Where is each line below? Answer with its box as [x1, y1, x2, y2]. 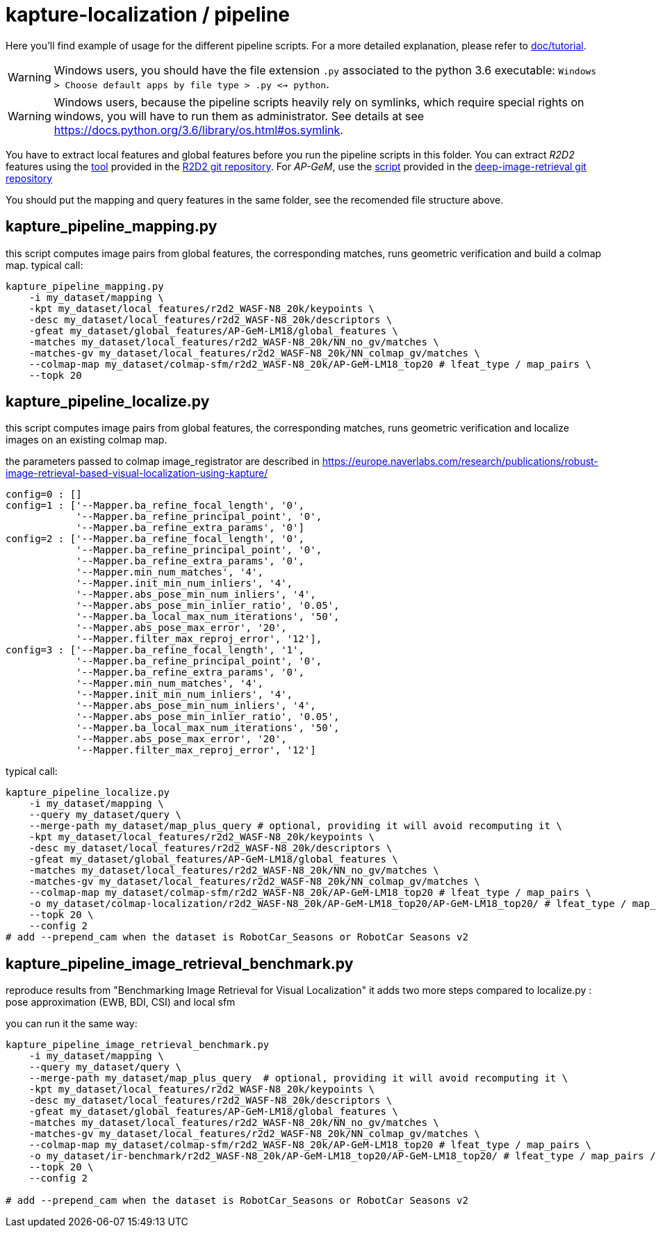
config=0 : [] [6, 489, 82, 500]
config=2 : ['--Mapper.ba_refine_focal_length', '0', [6, 533, 304, 545]
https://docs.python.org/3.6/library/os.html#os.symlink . [54, 122, 343, 137]
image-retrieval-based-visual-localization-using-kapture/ [6, 467, 268, 480]
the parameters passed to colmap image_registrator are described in [6, 455, 320, 468]
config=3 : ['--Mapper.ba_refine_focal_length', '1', [6, 644, 304, 656]
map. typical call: [6, 259, 83, 271]
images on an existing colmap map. [6, 434, 167, 446]
